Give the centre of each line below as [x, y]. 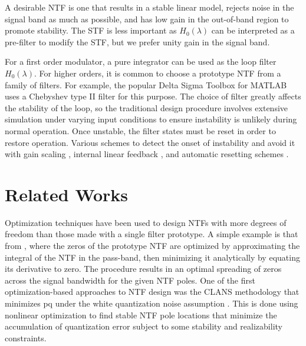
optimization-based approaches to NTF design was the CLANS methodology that [152, 292]
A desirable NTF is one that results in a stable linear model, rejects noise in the [149, 7]
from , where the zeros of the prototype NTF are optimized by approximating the [152, 246]
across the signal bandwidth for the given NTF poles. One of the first [130, 280]
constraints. [26, 337]
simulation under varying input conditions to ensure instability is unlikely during [151, 119]
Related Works [67, 194]
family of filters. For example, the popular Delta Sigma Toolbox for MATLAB [146, 84]
